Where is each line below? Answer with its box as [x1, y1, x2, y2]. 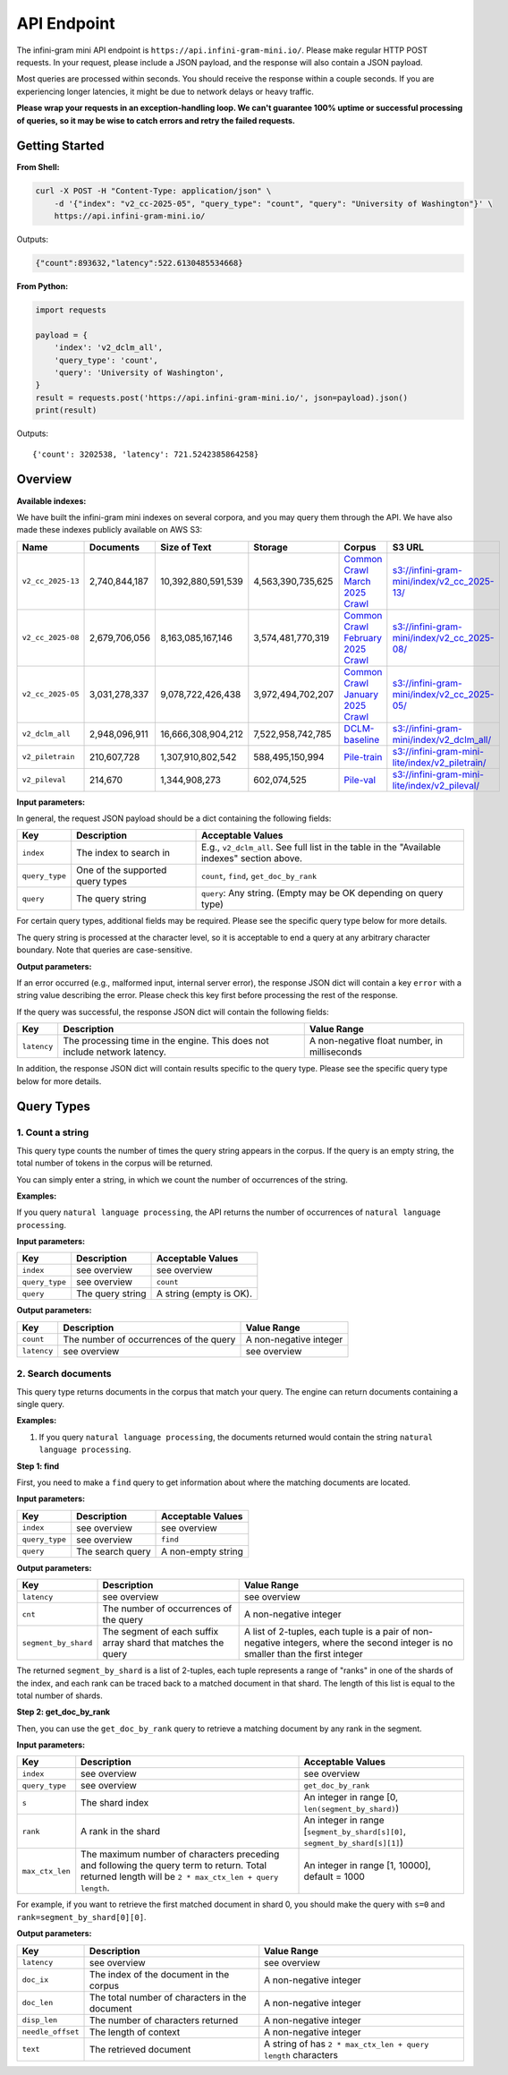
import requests [35, 305, 107, 315]
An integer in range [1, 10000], [303, 1859, 431, 1872]
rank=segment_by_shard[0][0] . [16, 1911, 147, 1922]
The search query [76, 1545, 151, 1558]
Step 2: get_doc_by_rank [16, 1706, 111, 1718]
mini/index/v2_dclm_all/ [392, 733, 492, 746]
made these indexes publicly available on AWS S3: [16, 525, 203, 535]
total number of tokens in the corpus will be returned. [16, 1157, 214, 1168]
